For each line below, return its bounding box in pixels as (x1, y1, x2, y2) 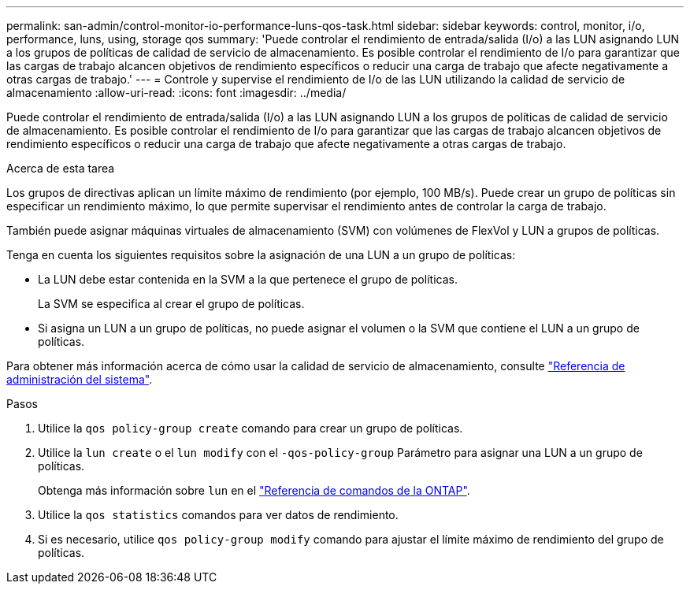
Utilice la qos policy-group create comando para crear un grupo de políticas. (38, 421, 463, 435)
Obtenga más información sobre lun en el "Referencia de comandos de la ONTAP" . (38, 484, 470, 497)
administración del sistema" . (6, 373, 153, 386)
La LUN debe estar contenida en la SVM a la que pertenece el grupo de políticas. (38, 273, 458, 286)
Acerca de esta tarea (6, 161, 115, 175)
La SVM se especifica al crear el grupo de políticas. (38, 297, 305, 310)
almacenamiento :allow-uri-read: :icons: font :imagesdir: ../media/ (6, 86, 347, 99)
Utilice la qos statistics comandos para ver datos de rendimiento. (38, 508, 399, 521)
